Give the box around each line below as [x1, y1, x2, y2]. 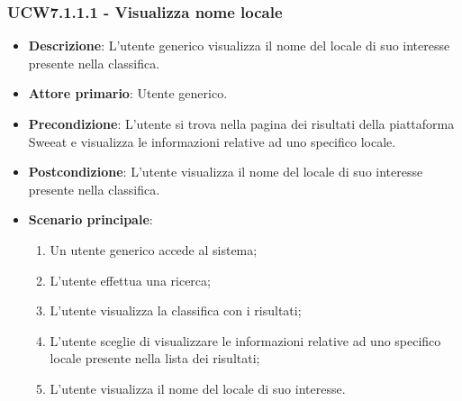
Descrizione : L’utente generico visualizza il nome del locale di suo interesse [28, 36, 450, 55]
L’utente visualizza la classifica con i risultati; [50, 301, 302, 320]
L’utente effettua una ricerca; [50, 270, 211, 289]
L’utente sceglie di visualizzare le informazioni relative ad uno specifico [50, 331, 441, 350]
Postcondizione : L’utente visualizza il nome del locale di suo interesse [28, 162, 423, 181]
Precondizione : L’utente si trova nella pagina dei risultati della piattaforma [28, 114, 455, 132]
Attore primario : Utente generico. [28, 84, 228, 103]
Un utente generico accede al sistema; [50, 240, 258, 259]
